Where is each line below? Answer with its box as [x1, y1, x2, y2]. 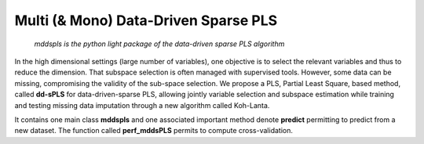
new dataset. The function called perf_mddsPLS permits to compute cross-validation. [14, 126, 294, 135]
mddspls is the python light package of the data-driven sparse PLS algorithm [34, 39, 285, 49]
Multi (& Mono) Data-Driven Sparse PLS [14, 12, 278, 29]
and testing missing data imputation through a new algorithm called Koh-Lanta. [14, 100, 270, 110]
